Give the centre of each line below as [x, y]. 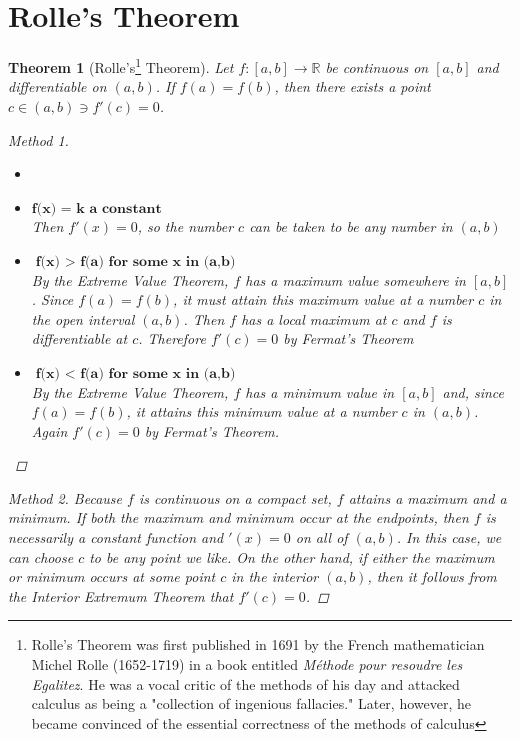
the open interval [83, 318]
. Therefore [172, 338]
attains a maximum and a [427, 497]
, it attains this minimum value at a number [261, 411]
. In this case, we [449, 537]
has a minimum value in [320, 391]
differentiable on [57, 86]
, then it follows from [432, 576]
